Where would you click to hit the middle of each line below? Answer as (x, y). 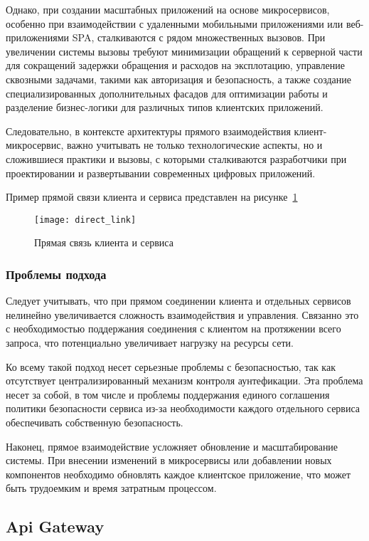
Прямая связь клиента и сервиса (104, 242)
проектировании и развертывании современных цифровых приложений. (161, 173)
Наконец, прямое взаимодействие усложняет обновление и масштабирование (172, 446)
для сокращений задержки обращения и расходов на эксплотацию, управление (175, 65)
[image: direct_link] (85, 220)
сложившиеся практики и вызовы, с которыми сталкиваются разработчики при (176, 158)
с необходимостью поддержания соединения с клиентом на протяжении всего (173, 329)
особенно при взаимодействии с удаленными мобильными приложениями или (175, 23)
